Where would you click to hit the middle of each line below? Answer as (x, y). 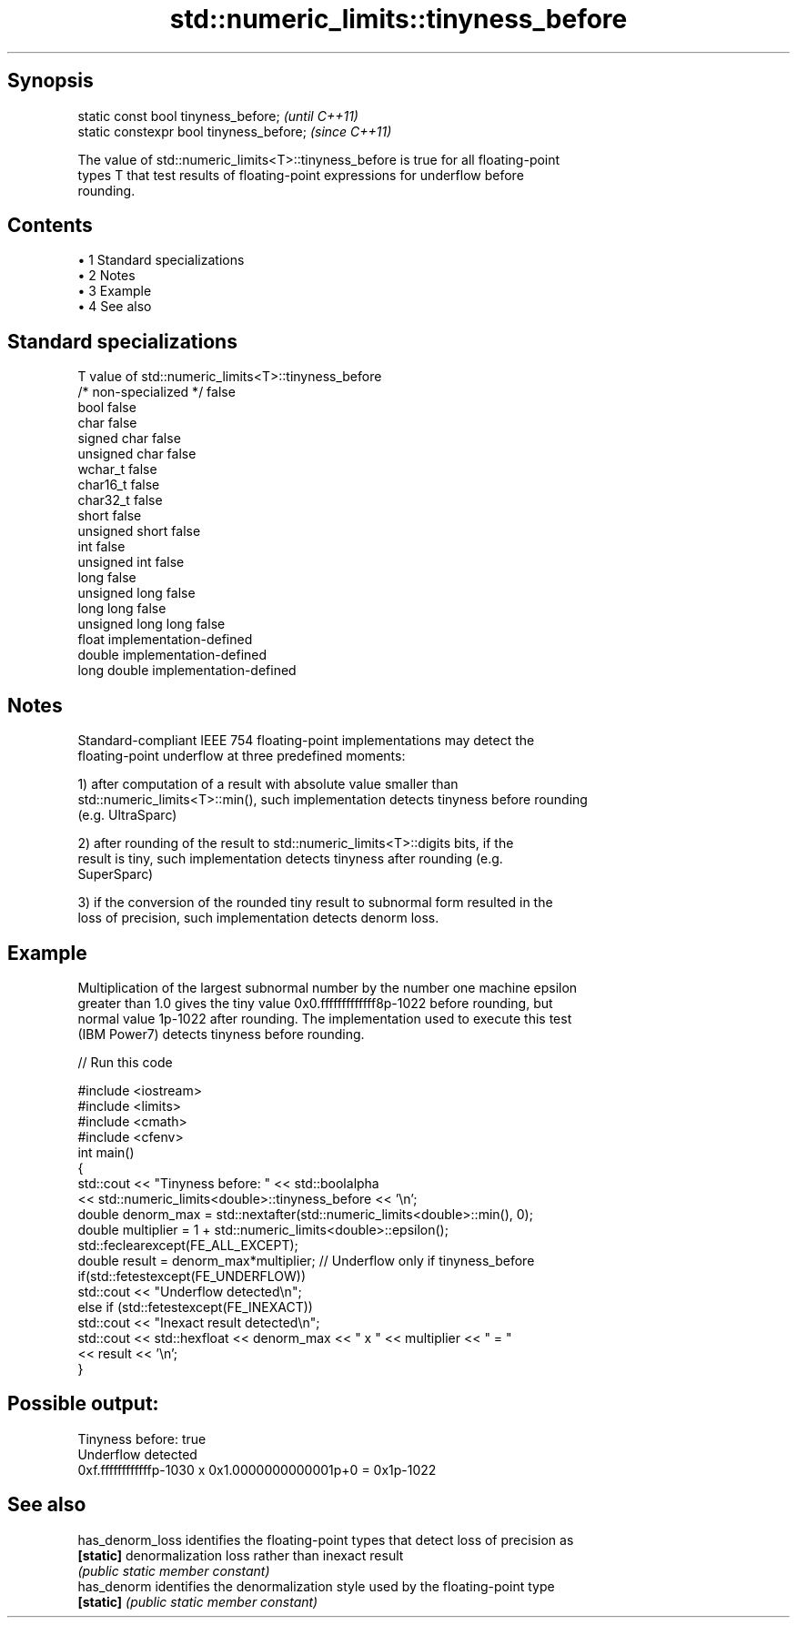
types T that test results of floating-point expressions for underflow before (301, 175)
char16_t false (119, 485)
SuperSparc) (116, 874)
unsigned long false (136, 593)
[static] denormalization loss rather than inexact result (241, 1555)
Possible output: (83, 1404)
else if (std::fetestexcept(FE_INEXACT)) (195, 1307)
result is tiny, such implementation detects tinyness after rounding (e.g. (290, 859)
